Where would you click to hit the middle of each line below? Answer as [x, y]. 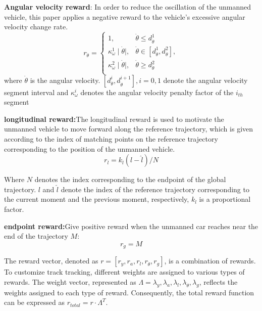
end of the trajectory [36, 236]
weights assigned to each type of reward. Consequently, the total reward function [129, 292]
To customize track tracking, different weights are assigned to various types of [124, 272]
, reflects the [218, 281]
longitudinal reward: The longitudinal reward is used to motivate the [114, 119]
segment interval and [36, 92]
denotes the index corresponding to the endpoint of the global [130, 179]
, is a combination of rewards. [210, 261]
